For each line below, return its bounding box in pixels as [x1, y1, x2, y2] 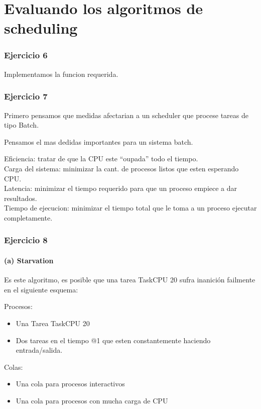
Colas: [4, 361, 23, 372]
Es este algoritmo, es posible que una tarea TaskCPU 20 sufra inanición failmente [4, 274, 255, 285]
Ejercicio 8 [4, 234, 48, 246]
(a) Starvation [4, 255, 54, 265]
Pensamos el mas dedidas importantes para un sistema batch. [4, 136, 193, 147]
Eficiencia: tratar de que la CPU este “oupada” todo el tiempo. [4, 153, 198, 164]
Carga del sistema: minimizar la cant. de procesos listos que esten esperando [4, 163, 239, 173]
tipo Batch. [4, 120, 39, 130]
